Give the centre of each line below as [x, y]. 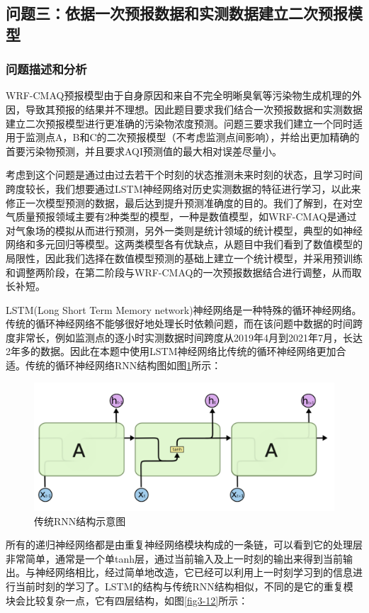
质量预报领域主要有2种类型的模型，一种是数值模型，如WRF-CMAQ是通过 [186, 216]
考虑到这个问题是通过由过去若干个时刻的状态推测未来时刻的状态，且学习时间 [184, 175]
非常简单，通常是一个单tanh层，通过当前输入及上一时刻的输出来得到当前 [175, 558]
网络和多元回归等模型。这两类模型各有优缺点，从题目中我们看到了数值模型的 [184, 244]
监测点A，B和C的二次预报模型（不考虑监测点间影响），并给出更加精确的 [192, 137]
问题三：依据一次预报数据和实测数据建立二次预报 [177, 13]
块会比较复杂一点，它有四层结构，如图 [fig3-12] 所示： [127, 600]
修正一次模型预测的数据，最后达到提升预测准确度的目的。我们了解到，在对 [179, 202]
